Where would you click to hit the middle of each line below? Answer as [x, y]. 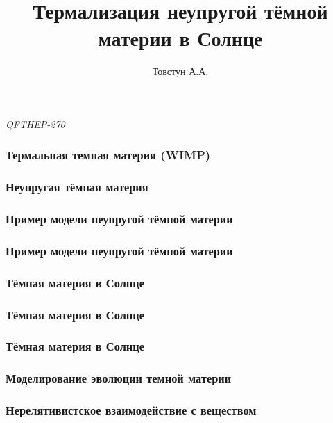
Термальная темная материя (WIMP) [108, 155]
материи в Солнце [180, 38]
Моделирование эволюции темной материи [119, 378]
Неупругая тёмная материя [77, 187]
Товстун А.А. [180, 71]
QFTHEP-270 [35, 123]
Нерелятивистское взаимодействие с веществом [131, 410]
